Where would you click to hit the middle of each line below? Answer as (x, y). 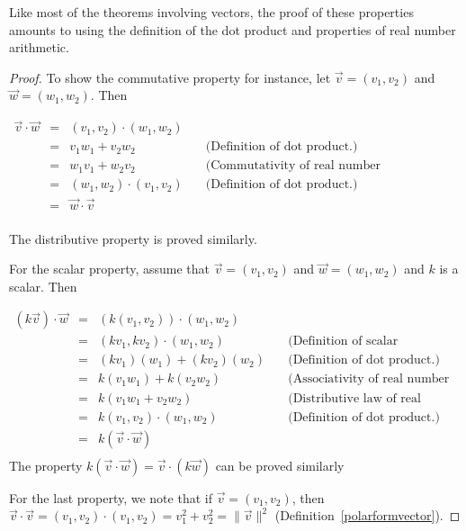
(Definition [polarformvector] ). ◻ (367, 515)
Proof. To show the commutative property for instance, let (170, 77)
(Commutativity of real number (293, 166)
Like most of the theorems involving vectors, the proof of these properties (211, 12)
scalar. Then (43, 286)
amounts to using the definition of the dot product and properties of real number (233, 29)
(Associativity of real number (369, 379)
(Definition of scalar (343, 342)
